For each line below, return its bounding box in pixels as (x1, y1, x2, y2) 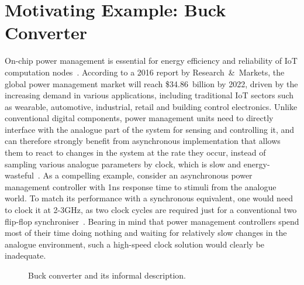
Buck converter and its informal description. (28, 269, 186, 281)
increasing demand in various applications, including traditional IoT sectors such (5, 89, 294, 101)
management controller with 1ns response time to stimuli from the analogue (5, 180, 277, 193)
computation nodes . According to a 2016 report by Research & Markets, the (5, 66, 285, 78)
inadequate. (5, 249, 46, 262)
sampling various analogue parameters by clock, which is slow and (5, 157, 241, 170)
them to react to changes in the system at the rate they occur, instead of (5, 146, 266, 159)
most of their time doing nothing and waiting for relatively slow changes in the (5, 226, 287, 239)
